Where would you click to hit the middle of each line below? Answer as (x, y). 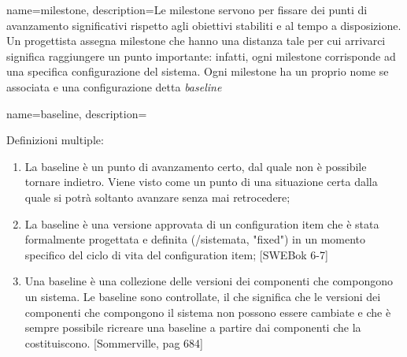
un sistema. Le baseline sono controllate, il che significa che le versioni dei (203, 296)
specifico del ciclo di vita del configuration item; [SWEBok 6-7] (176, 254)
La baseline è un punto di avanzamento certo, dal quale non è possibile (196, 166)
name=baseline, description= (77, 113)
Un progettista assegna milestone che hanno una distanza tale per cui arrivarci (196, 41)
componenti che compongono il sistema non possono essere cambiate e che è (208, 312)
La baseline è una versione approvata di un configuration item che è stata (202, 223)
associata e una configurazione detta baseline (114, 86)
